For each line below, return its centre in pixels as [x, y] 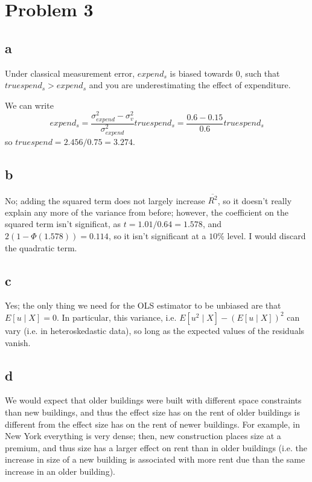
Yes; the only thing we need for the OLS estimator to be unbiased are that [143, 305]
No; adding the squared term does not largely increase [105, 200]
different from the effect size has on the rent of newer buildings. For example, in [153, 424]
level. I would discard [266, 236]
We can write [29, 105]
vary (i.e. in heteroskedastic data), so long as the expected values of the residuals [155, 330]
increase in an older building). [60, 471]
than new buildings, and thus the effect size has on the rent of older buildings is [152, 412]
